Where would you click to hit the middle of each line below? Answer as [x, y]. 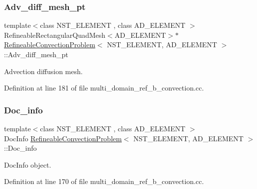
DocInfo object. [28, 164]
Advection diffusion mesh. [43, 71]
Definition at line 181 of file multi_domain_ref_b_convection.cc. [104, 88]
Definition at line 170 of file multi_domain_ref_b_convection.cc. [104, 181]
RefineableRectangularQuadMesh [55, 35]
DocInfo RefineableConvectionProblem [63, 138]
